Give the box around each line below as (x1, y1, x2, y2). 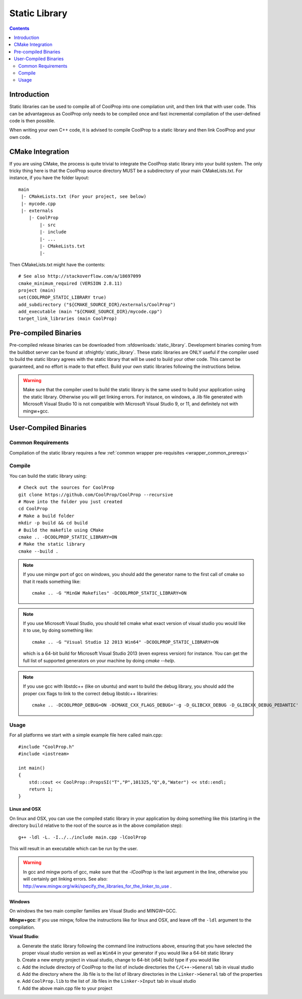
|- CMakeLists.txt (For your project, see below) (21, 194, 147, 199)
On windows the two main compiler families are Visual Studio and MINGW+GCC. (9, 907, 177, 913)
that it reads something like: (23, 578, 81, 585)
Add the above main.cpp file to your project (22, 985, 113, 991)
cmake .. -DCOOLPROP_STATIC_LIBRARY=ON (18, 534, 117, 540)
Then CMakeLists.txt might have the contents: (9, 261, 106, 268)
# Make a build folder (18, 513, 75, 519)
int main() (18, 765, 46, 771)
